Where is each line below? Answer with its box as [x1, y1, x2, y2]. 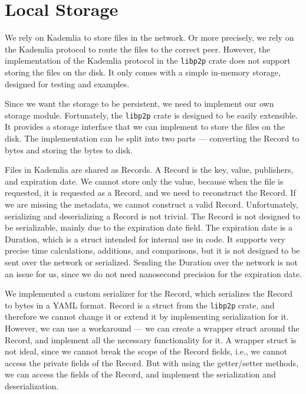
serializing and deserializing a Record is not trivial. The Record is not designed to [5, 209, 300, 222]
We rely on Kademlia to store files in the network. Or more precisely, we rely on [5, 31, 294, 44]
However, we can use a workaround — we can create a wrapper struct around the [5, 321, 300, 334]
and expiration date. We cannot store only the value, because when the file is [5, 175, 284, 187]
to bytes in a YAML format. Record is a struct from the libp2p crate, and [5, 298, 275, 311]
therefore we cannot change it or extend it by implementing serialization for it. [5, 310, 289, 323]
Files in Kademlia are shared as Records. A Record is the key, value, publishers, [5, 163, 294, 176]
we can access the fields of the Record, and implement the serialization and [5, 368, 276, 380]
